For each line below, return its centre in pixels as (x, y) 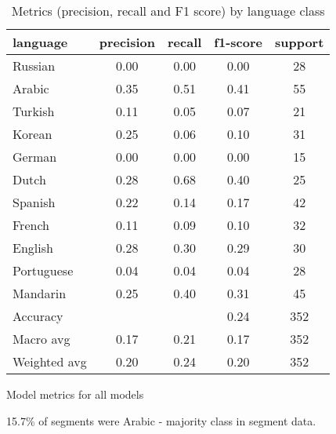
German (35, 157)
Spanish (34, 202)
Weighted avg (50, 361)
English (33, 248)
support (299, 42)
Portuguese (43, 270)
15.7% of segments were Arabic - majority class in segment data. (161, 420)
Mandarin (40, 293)
